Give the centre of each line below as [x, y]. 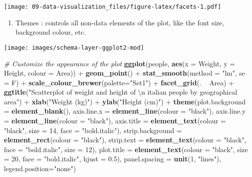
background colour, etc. [51, 32]
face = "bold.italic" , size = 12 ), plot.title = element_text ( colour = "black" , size [126, 149]
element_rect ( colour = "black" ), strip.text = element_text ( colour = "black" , [125, 140]
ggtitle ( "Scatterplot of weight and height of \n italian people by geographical [121, 92]
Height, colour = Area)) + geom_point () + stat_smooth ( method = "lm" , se [125, 73]
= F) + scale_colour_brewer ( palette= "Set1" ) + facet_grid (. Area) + [119, 82]
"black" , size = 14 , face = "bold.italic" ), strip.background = [93, 130]
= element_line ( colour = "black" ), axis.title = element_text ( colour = [115, 121]
